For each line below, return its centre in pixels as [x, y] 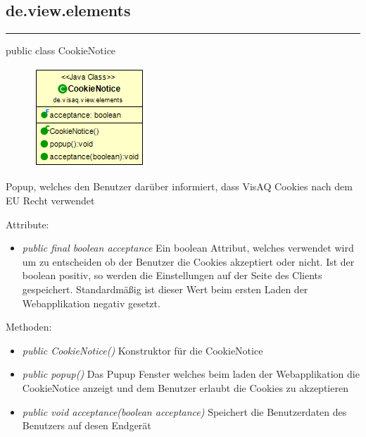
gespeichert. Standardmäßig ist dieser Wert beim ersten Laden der [165, 289]
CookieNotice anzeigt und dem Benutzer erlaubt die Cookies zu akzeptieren [185, 387]
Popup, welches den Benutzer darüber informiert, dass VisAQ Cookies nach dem [179, 186]
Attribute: [27, 224]
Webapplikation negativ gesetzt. [91, 303]
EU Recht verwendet [50, 200]
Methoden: [29, 327]
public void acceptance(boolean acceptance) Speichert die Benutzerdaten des [184, 411]
